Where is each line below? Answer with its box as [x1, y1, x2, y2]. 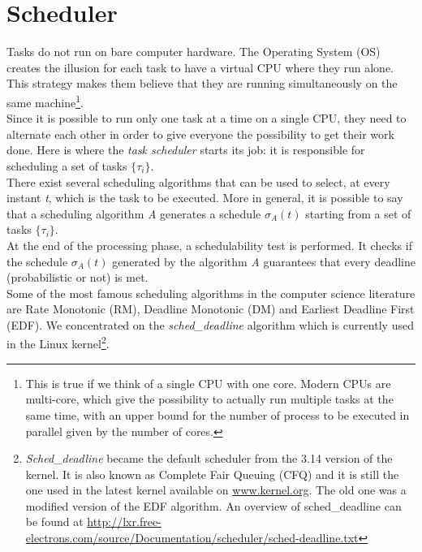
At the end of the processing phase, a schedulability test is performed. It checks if [6, 236, 412, 253]
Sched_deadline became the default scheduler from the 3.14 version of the [25, 450, 393, 467]
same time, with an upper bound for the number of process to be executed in [25, 406, 410, 423]
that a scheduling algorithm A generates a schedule [6, 205, 261, 222]
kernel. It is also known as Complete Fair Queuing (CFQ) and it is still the [25, 465, 399, 482]
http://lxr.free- [87, 513, 161, 530]
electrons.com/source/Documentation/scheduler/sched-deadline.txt [25, 529, 359, 546]
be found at [25, 513, 84, 530]
